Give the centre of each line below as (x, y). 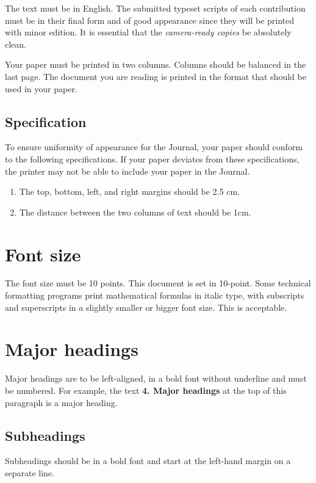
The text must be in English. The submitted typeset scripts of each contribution (155, 8)
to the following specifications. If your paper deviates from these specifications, (152, 158)
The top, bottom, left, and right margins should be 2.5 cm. (129, 191)
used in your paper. (41, 88)
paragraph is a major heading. (61, 402)
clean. (16, 44)
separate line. (30, 472)
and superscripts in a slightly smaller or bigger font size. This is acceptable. (146, 307)
